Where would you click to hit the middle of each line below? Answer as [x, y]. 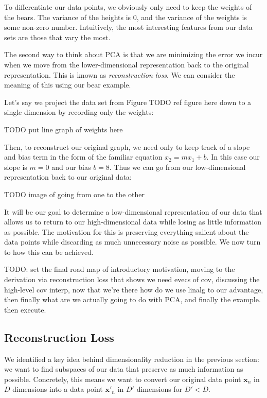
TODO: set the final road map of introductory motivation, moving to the [120, 269]
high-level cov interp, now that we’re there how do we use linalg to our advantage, [134, 289]
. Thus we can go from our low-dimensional [177, 167]
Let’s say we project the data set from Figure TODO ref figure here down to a [128, 102]
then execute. [25, 309]
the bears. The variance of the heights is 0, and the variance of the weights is [126, 17]
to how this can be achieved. [49, 252]
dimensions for [159, 389]
